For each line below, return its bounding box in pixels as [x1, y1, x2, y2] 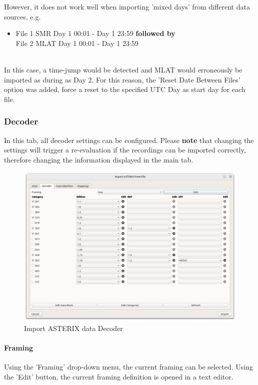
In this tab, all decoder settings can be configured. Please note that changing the [4, 134, 254, 145]
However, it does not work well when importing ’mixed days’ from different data [4, 1, 250, 11]
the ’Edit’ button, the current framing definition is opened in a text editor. [4, 371, 233, 381]
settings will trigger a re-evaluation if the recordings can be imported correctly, [4, 144, 246, 155]
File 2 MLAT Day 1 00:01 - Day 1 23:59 [15, 37, 138, 48]
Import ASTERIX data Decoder [24, 322, 123, 333]
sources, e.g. [4, 11, 41, 21]
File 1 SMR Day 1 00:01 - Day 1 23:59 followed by [15, 28, 175, 38]
